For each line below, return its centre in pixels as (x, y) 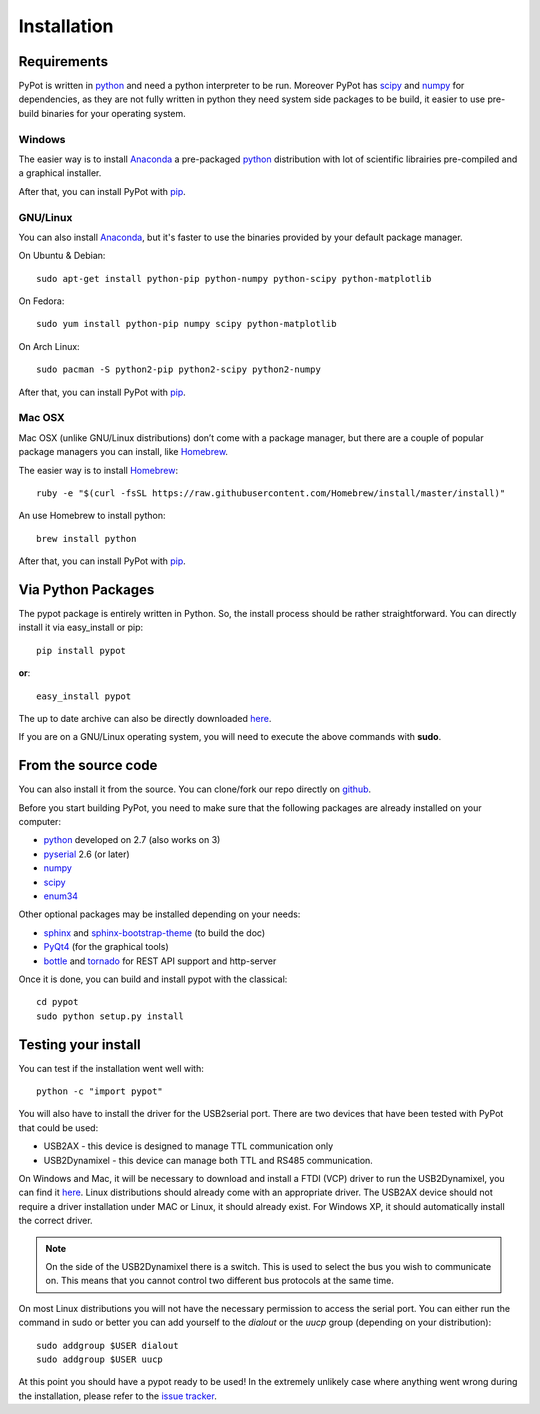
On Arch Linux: (49, 346)
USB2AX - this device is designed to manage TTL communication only (188, 1146)
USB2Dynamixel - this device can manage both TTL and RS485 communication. (208, 1160)
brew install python (86, 538)
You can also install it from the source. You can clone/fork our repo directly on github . (195, 789)
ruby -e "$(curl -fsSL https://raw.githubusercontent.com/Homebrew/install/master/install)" (271, 493)
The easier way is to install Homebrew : (98, 470)
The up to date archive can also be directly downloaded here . (145, 718)
